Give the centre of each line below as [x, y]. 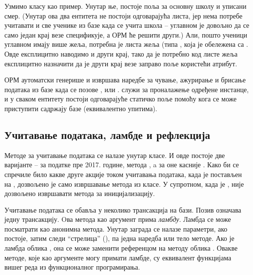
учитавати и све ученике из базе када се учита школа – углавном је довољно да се [127, 25]
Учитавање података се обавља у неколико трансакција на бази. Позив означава [123, 209]
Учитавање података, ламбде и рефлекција [107, 134]
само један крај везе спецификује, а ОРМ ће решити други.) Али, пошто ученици [126, 34]
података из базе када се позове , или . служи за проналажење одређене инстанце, [127, 89]
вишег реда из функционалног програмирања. [72, 267]
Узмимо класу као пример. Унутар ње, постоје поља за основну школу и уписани [126, 6]
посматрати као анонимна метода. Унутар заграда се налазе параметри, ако [116, 228]
